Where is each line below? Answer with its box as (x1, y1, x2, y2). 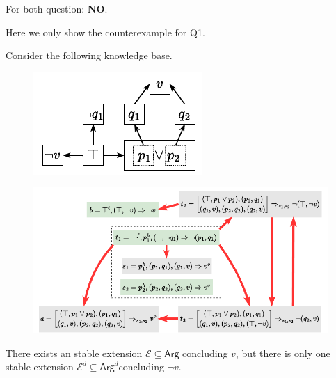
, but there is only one (235, 345, 330, 360)
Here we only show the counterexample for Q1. (6, 24, 205, 39)
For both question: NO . (6, 1, 108, 15)
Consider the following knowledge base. (6, 48, 173, 63)
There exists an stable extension (6, 345, 143, 360)
